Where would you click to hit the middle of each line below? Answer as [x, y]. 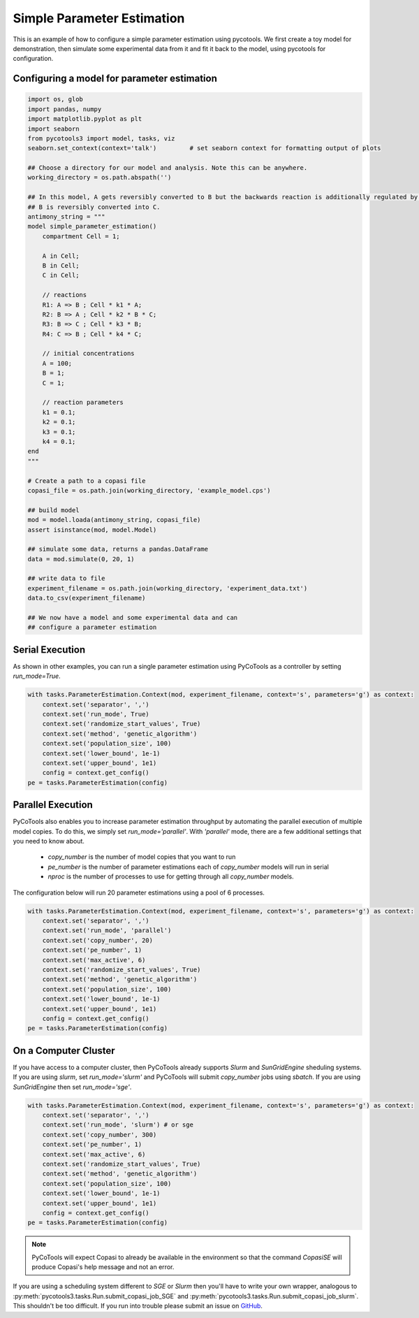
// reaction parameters [83, 403]
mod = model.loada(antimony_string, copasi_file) [114, 520]
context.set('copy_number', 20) [98, 940]
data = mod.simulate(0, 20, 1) [81, 559]
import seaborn [53, 129]
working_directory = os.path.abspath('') [100, 178]
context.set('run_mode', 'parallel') [107, 930]
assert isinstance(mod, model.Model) [92, 530]
